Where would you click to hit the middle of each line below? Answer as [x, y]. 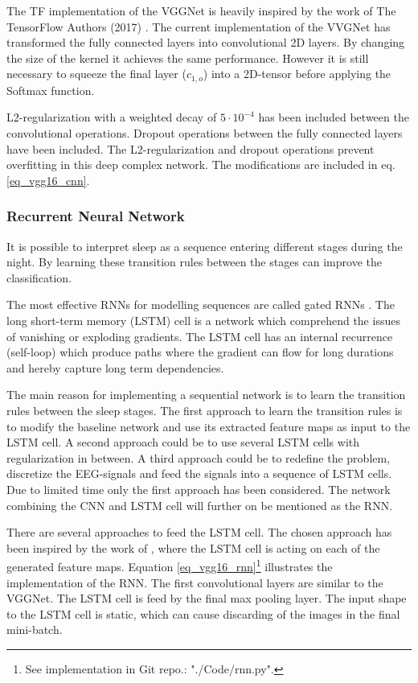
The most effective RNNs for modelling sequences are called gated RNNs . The [201, 304]
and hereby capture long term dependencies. [115, 367]
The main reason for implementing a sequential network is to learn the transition [206, 395]
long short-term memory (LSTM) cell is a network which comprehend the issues [203, 320]
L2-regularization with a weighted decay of [112, 117]
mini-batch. [35, 630]
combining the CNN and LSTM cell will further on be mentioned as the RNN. [200, 505]
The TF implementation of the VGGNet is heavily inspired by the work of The [201, 10]
